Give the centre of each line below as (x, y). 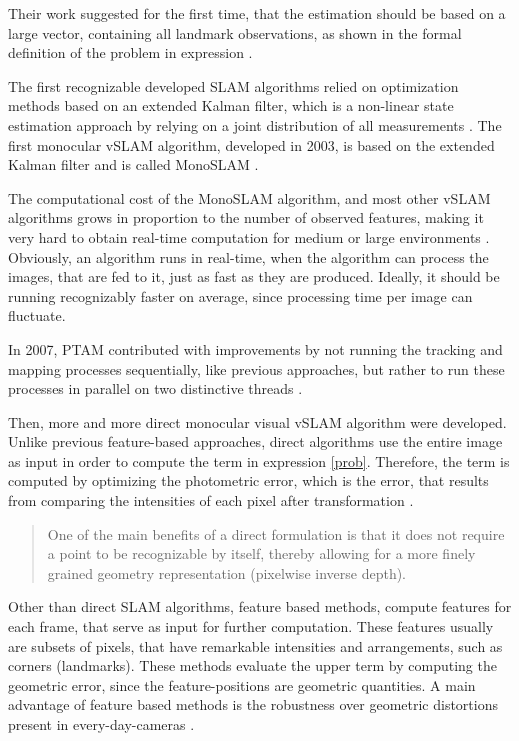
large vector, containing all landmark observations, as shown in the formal (235, 32)
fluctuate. (37, 315)
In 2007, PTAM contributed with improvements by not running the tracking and (255, 348)
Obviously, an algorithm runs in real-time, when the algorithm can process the (248, 256)
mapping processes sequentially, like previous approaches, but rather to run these (256, 368)
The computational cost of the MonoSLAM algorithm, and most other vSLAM (249, 197)
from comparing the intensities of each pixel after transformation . (211, 500)
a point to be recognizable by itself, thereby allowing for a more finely (261, 553)
